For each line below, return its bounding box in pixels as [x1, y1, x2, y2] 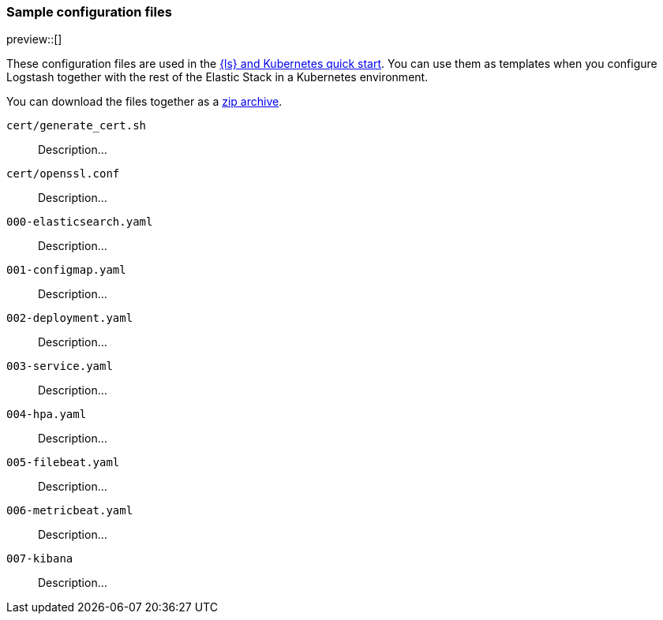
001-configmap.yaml [6, 263, 126, 277]
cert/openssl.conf [6, 167, 120, 181]
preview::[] [6, 32, 62, 47]
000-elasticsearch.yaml [6, 215, 153, 229]
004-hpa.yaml [6, 408, 87, 421]
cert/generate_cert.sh [6, 119, 147, 133]
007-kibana [6, 552, 73, 566]
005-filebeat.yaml [6, 456, 120, 469]
